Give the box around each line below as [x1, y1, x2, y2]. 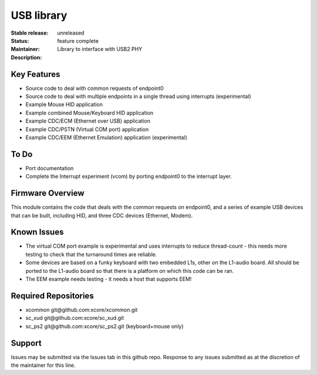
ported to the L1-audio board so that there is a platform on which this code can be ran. [25, 267, 234, 274]
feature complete [57, 37, 99, 44]
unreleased [57, 29, 85, 36]
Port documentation [25, 164, 74, 171]
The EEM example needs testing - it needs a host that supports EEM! [25, 276, 192, 283]
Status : [11, 37, 29, 44]
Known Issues [11, 227, 64, 237]
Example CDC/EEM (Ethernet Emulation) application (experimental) [25, 134, 188, 141]
